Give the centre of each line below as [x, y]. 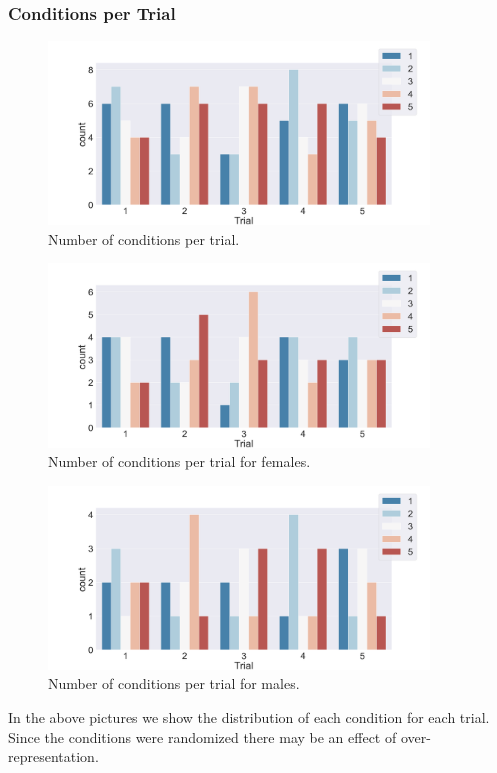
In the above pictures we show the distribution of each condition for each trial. [249, 717]
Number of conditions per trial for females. [179, 461]
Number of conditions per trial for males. [174, 683]
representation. [53, 756]
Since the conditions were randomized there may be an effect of [202, 736]
